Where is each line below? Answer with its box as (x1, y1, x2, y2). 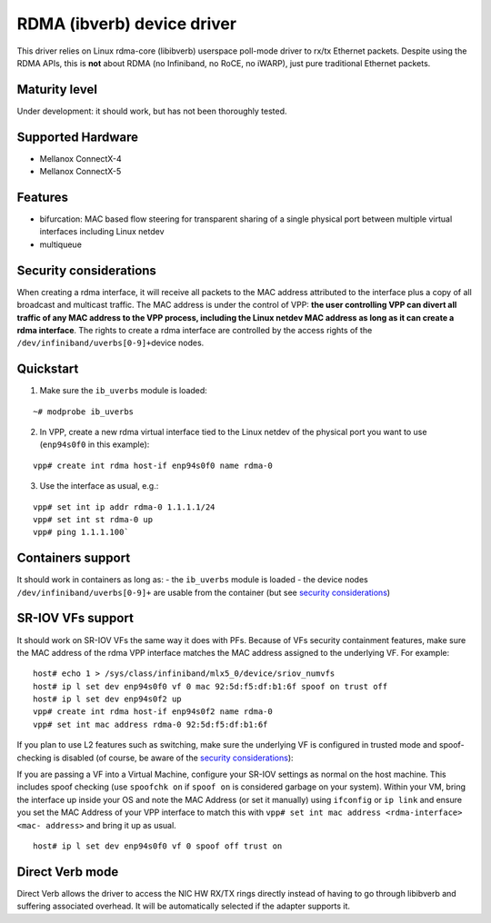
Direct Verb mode (16, 864, 119, 879)
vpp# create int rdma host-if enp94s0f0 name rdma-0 (33, 460, 273, 471)
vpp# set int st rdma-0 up (33, 514, 154, 524)
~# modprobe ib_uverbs (33, 406, 135, 417)
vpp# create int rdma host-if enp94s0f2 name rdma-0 (33, 707, 273, 717)
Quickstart (16, 362, 79, 377)
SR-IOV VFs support (16, 610, 134, 626)
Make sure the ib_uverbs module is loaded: (39, 385, 208, 396)
